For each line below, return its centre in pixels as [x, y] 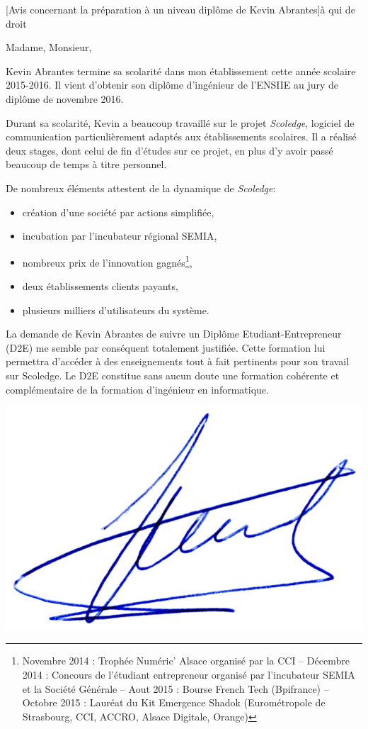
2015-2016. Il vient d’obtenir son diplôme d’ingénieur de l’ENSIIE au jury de [172, 85]
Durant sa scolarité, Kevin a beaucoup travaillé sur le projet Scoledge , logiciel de [180, 122]
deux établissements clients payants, [100, 285]
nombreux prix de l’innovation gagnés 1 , [107, 261]
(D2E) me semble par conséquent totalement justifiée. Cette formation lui [166, 347]
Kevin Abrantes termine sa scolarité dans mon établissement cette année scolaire [181, 71]
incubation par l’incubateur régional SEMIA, [120, 236]
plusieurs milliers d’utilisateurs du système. [116, 310]
